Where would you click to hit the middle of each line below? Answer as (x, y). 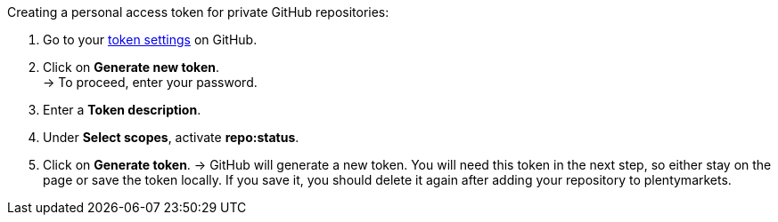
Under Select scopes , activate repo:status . (171, 137)
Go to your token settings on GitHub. (150, 40)
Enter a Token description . (122, 110)
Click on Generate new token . (131, 67)
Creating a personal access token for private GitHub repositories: (198, 12)
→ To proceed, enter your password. (150, 82)
